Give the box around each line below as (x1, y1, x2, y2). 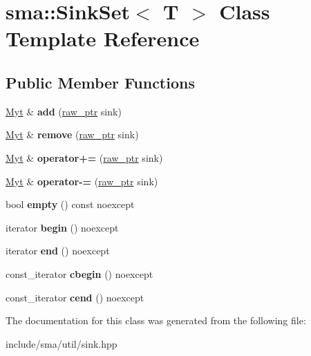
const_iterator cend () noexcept (6, 290, 144, 304)
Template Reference (6, 24, 200, 53)
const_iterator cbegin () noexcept (6, 266, 153, 281)
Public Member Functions (6, 71, 195, 93)
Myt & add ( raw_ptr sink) (6, 104, 122, 118)
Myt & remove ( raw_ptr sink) (6, 127, 139, 142)
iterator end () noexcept (6, 243, 110, 258)
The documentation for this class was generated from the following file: (6, 313, 306, 328)
